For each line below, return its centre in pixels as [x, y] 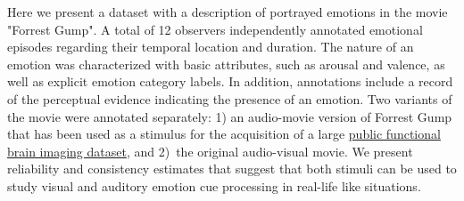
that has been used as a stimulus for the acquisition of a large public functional [224, 134]
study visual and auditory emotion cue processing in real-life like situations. [214, 185]
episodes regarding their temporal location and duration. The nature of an [211, 47]
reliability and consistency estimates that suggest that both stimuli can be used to [232, 169]
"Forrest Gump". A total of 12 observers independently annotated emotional [215, 29]
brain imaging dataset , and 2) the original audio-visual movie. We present [210, 151]
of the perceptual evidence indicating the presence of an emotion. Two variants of [230, 98]
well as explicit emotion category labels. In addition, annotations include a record [230, 81]
